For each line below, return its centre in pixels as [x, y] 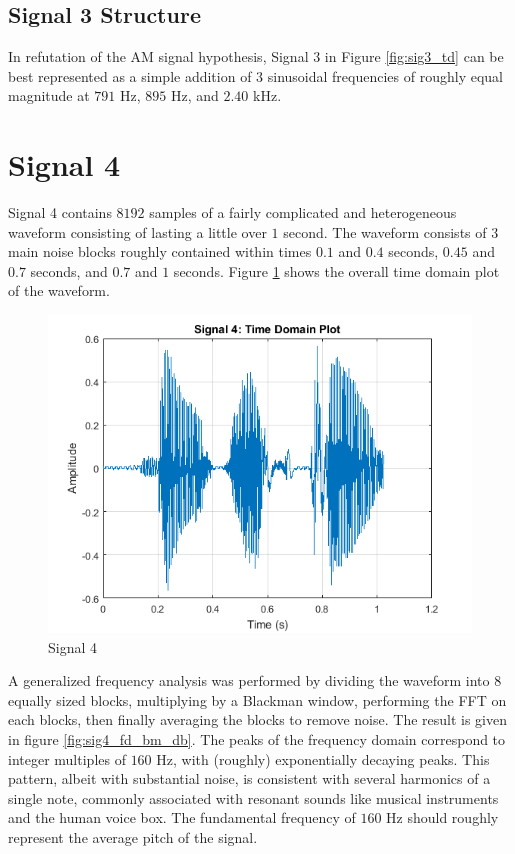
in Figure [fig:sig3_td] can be [414, 56]
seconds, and [69, 270]
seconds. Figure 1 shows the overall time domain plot [336, 270]
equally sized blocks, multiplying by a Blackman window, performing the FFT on [257, 699]
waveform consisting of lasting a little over [137, 231]
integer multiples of [67, 758]
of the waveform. [59, 290]
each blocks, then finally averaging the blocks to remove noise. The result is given [258, 719]
